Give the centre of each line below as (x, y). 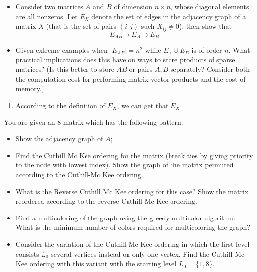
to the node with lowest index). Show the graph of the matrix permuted (125, 165)
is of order (207, 50)
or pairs (141, 69)
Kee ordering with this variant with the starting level (96, 263)
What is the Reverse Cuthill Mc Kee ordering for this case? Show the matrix (132, 191)
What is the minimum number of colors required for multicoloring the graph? (133, 227)
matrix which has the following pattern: (123, 122)
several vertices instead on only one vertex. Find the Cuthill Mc (148, 253)
